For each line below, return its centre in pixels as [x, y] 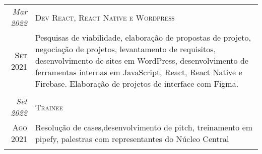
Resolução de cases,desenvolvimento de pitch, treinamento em [144, 127]
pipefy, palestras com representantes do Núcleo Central [132, 139]
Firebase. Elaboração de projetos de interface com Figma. [137, 84]
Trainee [49, 107]
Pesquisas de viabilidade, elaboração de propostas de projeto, [143, 37]
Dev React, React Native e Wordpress [105, 17]
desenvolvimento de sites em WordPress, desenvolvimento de [142, 60]
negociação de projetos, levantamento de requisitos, [125, 49]
